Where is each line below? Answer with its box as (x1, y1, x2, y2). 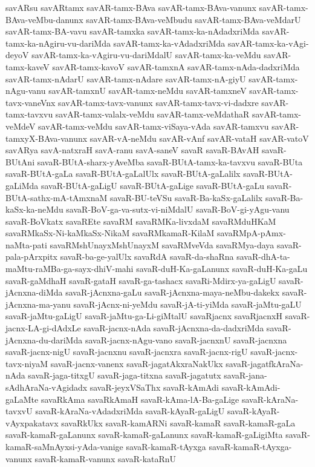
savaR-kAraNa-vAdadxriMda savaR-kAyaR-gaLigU (35, 405, 225, 417)
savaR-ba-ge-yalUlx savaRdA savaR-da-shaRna (60, 250, 234, 263)
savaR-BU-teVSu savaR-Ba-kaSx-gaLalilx (109, 191, 263, 204)
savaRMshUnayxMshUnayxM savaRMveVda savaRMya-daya (50, 238, 274, 251)
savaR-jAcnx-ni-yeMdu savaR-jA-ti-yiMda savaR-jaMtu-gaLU (73, 297, 302, 310)
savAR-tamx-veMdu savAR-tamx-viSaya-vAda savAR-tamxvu (38, 119, 269, 132)
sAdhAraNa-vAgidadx (5, 381, 88, 393)
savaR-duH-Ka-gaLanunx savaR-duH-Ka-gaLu (136, 262, 308, 275)
